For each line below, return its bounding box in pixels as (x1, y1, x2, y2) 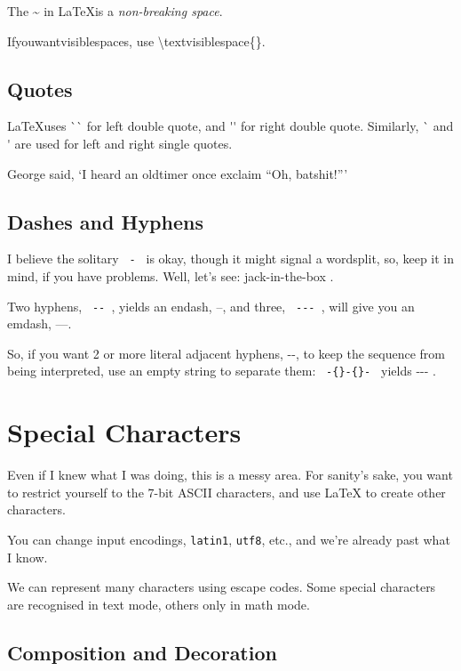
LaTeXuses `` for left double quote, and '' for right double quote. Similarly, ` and (7, 117, 454, 135)
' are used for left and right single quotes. (7, 133, 233, 152)
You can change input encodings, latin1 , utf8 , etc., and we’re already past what (7, 530, 450, 549)
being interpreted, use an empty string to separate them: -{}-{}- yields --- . (7, 361, 436, 380)
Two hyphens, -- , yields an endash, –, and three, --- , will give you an (7, 296, 415, 315)
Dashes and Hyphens (7, 207, 203, 235)
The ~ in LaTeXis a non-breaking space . (7, 2, 223, 20)
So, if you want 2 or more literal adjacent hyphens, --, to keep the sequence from (7, 344, 445, 362)
